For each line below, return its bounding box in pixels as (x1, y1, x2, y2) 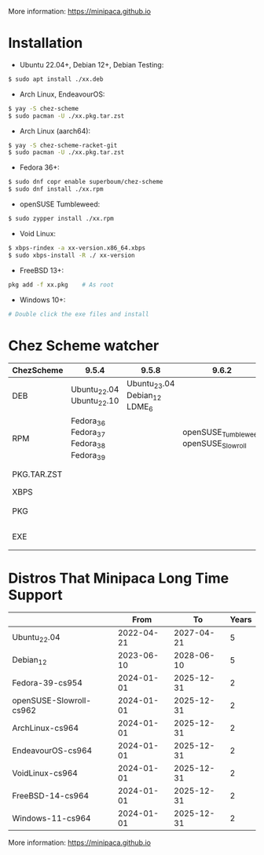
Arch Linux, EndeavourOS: (19, 90, 105, 99)
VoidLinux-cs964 (12, 768, 79, 779)
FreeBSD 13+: (19, 265, 64, 275)
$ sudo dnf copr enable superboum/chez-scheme (8, 178, 163, 186)
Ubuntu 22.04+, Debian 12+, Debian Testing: (19, 60, 164, 69)
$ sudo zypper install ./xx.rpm (8, 215, 114, 223)
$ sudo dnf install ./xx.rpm (8, 185, 104, 193)
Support (8, 586, 63, 604)
